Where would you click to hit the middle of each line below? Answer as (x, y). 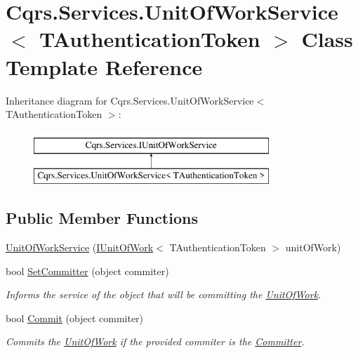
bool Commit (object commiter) (75, 318)
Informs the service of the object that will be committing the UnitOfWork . (164, 294)
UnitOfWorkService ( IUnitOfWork (80, 247)
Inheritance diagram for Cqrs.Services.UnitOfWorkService (130, 100)
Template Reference (104, 66)
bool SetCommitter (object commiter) (87, 271)
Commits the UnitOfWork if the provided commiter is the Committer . (155, 341)
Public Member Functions (102, 218)
